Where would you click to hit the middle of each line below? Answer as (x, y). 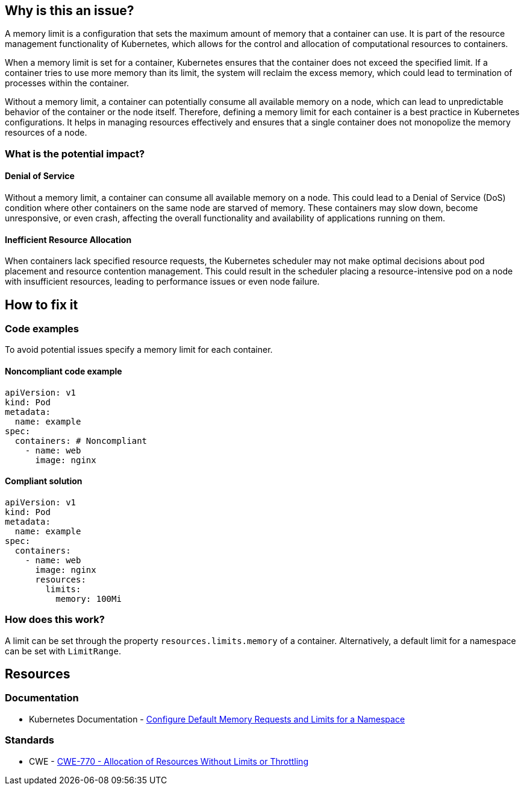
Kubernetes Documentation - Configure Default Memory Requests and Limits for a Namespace (217, 719)
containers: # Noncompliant (81, 441)
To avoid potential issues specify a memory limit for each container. (139, 350)
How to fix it (42, 305)
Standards (30, 740)
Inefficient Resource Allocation (68, 239)
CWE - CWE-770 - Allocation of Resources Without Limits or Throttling (169, 761)
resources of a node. (46, 133)
